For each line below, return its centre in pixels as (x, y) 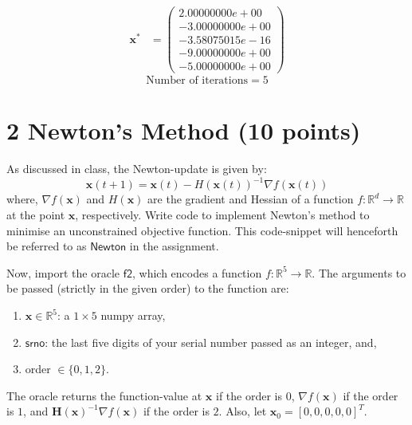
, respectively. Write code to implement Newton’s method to (222, 215)
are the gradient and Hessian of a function (251, 199)
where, (22, 199)
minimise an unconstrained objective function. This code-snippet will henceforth (202, 230)
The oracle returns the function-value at (104, 395)
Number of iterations (197, 81)
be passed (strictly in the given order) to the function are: (148, 288)
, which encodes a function (197, 272)
